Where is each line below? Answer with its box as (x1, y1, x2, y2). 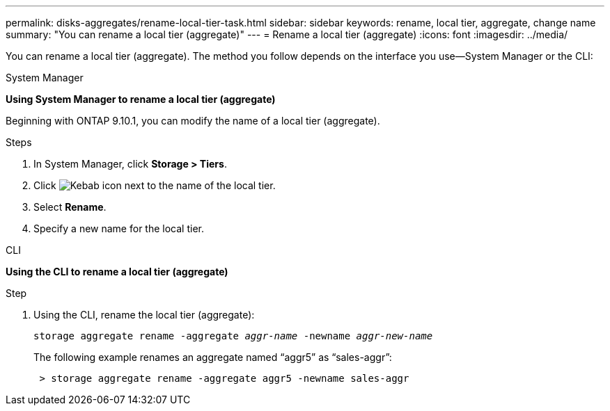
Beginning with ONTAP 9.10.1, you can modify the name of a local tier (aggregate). (6, 115, 380, 127)
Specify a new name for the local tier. (33, 223, 204, 234)
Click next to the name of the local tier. (33, 179, 276, 191)
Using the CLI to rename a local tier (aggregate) (6, 266, 228, 277)
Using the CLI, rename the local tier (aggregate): (33, 309, 255, 321)
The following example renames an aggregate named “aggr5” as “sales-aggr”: (33, 351, 392, 363)
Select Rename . (33, 201, 107, 213)
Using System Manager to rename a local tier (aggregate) (6, 93, 276, 105)
